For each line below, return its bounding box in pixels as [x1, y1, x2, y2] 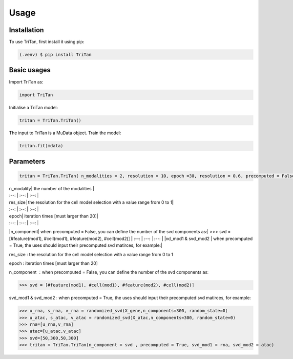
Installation [9, 26, 44, 34]
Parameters [9, 157, 45, 165]
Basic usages [9, 66, 51, 74]
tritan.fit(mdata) [19, 143, 63, 149]
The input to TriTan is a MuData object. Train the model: [9, 130, 122, 136]
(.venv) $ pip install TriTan [19, 52, 92, 58]
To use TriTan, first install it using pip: [9, 39, 84, 45]
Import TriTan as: [9, 79, 43, 85]
